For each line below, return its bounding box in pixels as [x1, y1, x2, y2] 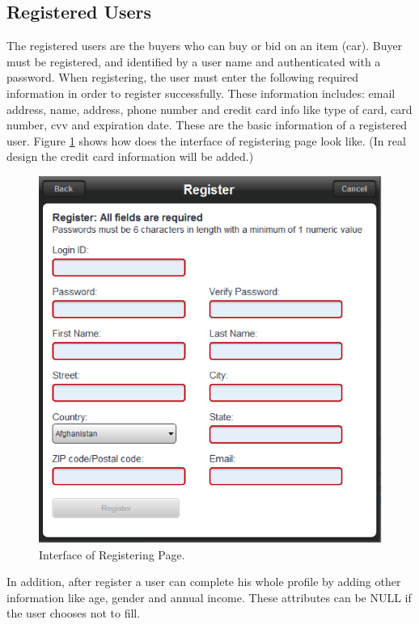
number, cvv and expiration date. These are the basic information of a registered [6, 116, 408, 133]
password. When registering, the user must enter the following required [6, 69, 359, 86]
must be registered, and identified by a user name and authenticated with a [6, 53, 381, 70]
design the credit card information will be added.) [6, 148, 254, 165]
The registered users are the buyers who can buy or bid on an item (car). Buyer [6, 37, 403, 54]
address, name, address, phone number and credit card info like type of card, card [6, 100, 413, 117]
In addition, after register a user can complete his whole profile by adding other [6, 573, 401, 590]
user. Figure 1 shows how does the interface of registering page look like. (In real [6, 132, 406, 149]
